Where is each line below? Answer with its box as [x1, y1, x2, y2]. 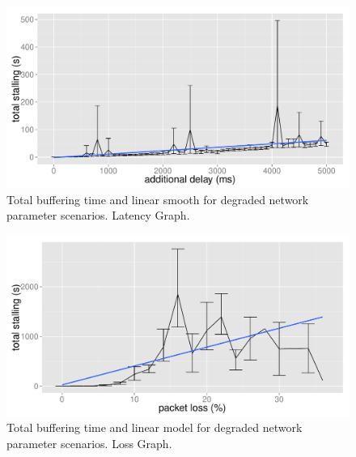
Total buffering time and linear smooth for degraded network [6, 190, 309, 207]
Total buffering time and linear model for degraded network [6, 419, 303, 436]
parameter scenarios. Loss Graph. [6, 434, 172, 451]
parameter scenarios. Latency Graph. [6, 207, 190, 224]
